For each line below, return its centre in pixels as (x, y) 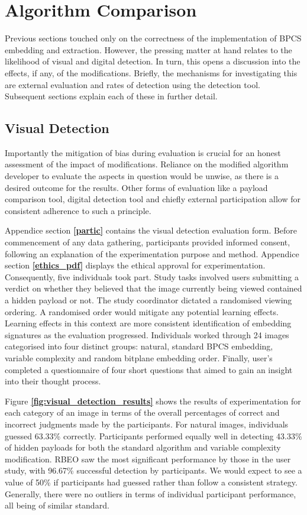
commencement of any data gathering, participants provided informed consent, (148, 242)
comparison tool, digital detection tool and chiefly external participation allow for (153, 199)
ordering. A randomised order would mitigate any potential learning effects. (142, 311)
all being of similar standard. (57, 505)
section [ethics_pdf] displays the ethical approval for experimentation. (135, 265)
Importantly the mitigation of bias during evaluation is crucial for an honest (143, 152)
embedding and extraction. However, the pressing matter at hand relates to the (148, 49)
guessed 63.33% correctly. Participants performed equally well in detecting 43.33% (153, 435)
